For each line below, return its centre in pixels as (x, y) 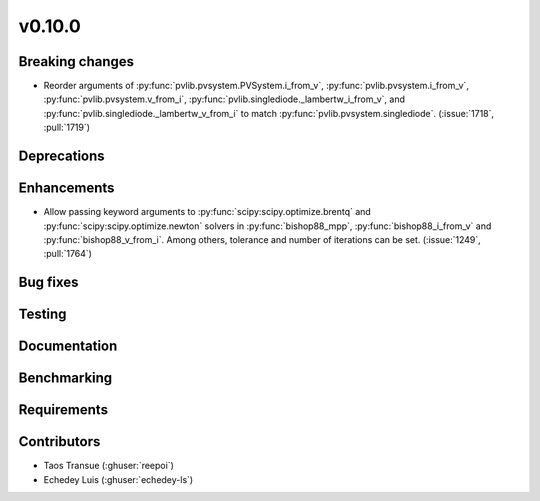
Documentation (68, 346)
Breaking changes (76, 61)
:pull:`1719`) (66, 127)
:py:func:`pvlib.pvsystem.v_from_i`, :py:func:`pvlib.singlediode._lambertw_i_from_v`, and (224, 99)
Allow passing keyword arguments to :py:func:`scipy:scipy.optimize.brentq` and (207, 212)
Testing (42, 314)
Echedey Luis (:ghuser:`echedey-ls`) (118, 479)
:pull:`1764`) (67, 254)
